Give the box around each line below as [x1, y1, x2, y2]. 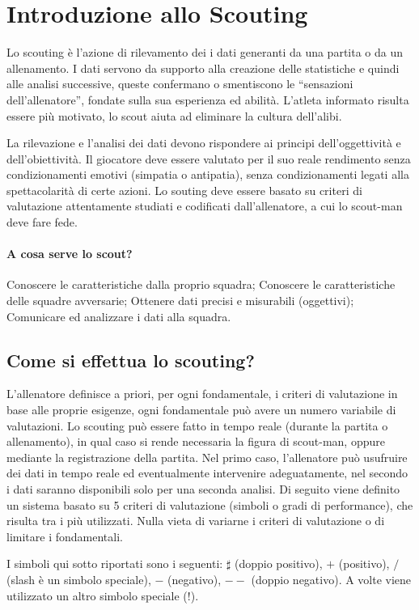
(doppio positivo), [234, 555, 323, 572]
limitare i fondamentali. [6, 527, 123, 544]
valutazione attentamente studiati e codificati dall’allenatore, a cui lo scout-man [6, 197, 403, 214]
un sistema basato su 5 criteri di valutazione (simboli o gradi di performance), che [6, 496, 413, 513]
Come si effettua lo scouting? [6, 347, 255, 372]
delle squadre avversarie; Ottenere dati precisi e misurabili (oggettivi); [6, 292, 354, 309]
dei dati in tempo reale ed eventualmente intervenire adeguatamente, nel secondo [6, 464, 408, 481]
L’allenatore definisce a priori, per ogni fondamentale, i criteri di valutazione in [6, 385, 398, 402]
